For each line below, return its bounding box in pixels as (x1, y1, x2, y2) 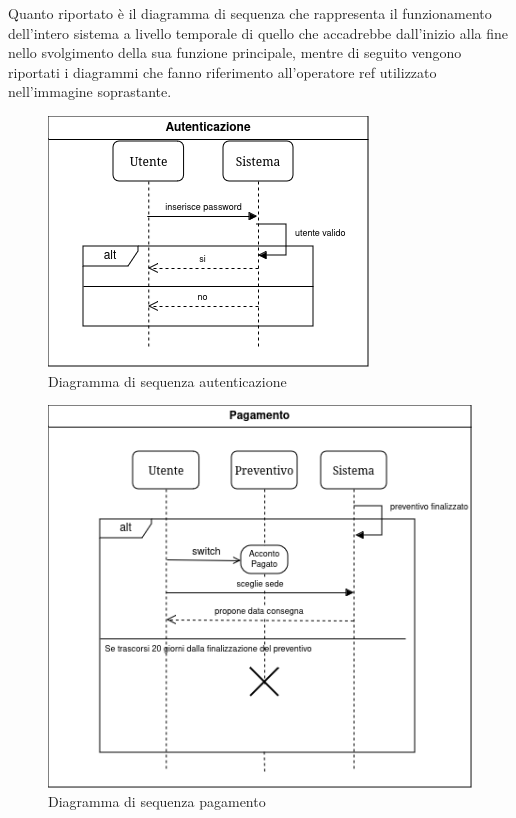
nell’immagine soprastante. (8, 81, 172, 102)
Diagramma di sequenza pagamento (48, 791, 266, 812)
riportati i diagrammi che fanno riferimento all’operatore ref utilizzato (8, 61, 437, 82)
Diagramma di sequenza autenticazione (48, 370, 287, 391)
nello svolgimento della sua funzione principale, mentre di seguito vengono (8, 42, 462, 63)
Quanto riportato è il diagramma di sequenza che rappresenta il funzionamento (8, 3, 492, 23)
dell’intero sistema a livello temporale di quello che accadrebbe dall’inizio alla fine (8, 22, 508, 43)
